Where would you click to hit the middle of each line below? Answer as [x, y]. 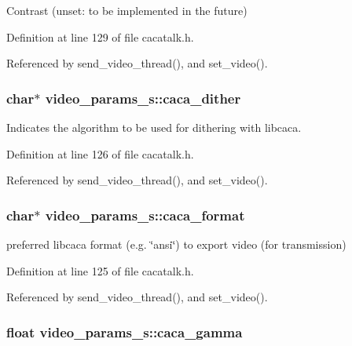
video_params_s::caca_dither [143, 98]
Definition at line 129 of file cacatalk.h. [100, 36]
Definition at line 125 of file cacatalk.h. [100, 270]
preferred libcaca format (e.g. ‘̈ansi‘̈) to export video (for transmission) [176, 244]
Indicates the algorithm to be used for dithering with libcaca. [154, 127]
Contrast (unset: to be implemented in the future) [127, 10]
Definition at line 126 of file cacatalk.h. [100, 153]
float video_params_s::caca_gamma [125, 331]
